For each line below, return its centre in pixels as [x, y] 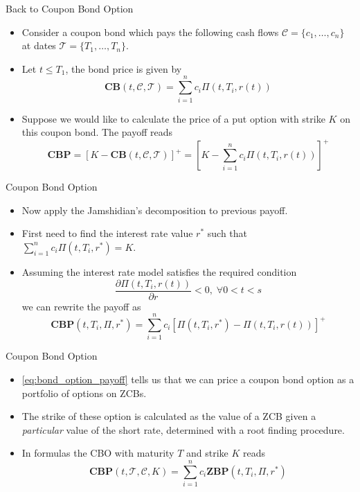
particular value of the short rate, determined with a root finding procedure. [183, 429]
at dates [39, 45]
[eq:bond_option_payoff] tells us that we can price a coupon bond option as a [188, 379]
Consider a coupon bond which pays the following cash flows [150, 32]
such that [227, 233]
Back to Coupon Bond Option [70, 8]
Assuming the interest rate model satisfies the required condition [159, 271]
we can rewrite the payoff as [81, 306]
